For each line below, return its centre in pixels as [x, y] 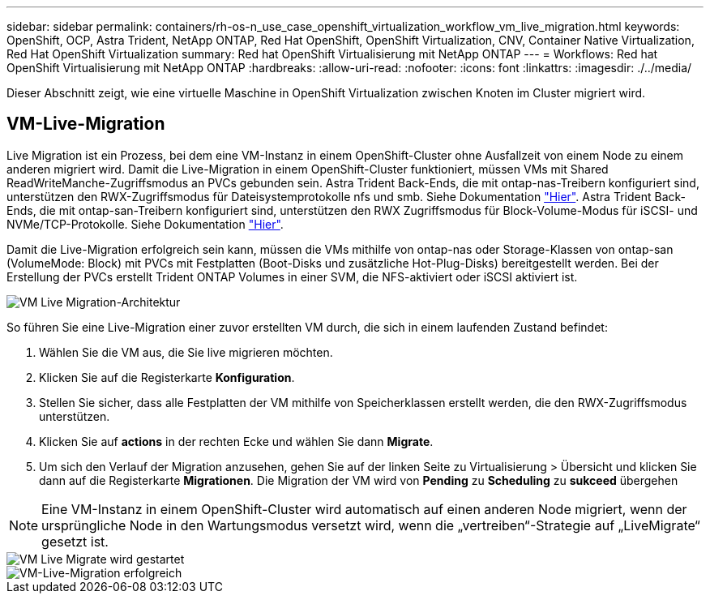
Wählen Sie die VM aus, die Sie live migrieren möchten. [186, 352]
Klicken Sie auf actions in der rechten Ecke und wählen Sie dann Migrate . [236, 441]
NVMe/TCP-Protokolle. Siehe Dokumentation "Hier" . [145, 224]
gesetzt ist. [75, 541]
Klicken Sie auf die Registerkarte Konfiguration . [167, 377]
